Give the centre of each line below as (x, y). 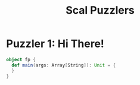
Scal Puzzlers (100, 10)
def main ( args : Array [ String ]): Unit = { (64, 65)
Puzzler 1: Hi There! (55, 44)
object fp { (21, 59)
